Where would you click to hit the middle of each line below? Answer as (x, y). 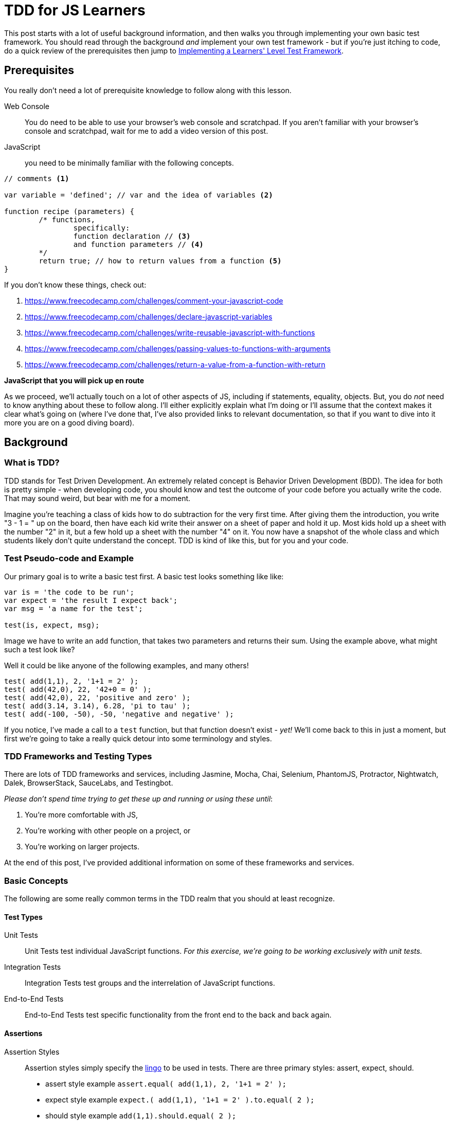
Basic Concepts (36, 880)
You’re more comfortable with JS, (82, 815)
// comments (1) (37, 178)
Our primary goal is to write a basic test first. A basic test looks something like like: (144, 576)
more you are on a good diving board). (69, 422)
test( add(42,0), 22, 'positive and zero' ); (97, 697)
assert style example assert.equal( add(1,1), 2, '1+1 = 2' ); (166, 1083)
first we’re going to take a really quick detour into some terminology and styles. (138, 738)
